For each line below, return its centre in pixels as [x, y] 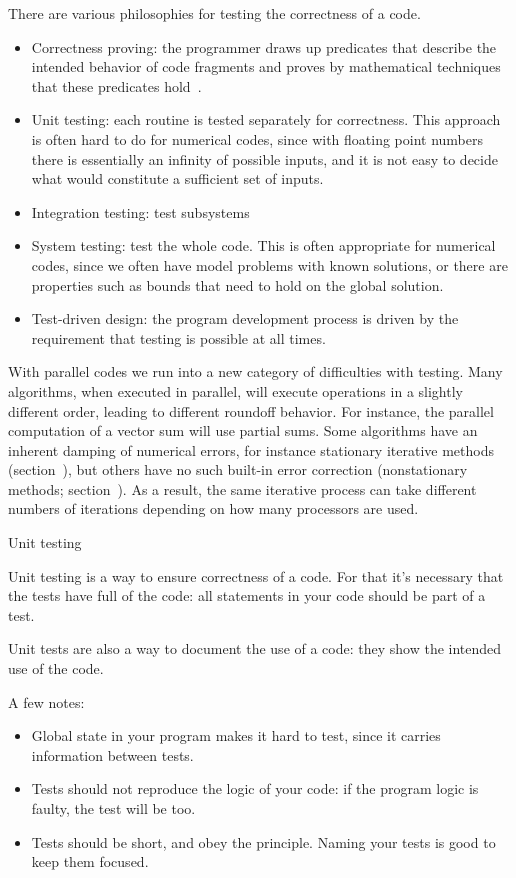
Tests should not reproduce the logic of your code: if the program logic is [255, 788]
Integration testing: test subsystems [140, 211]
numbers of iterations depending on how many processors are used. [213, 508]
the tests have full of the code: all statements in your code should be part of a [247, 595]
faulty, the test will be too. [113, 808]
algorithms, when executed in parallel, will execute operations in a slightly [235, 390]
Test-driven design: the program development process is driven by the [245, 318]
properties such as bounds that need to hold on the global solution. [237, 284]
